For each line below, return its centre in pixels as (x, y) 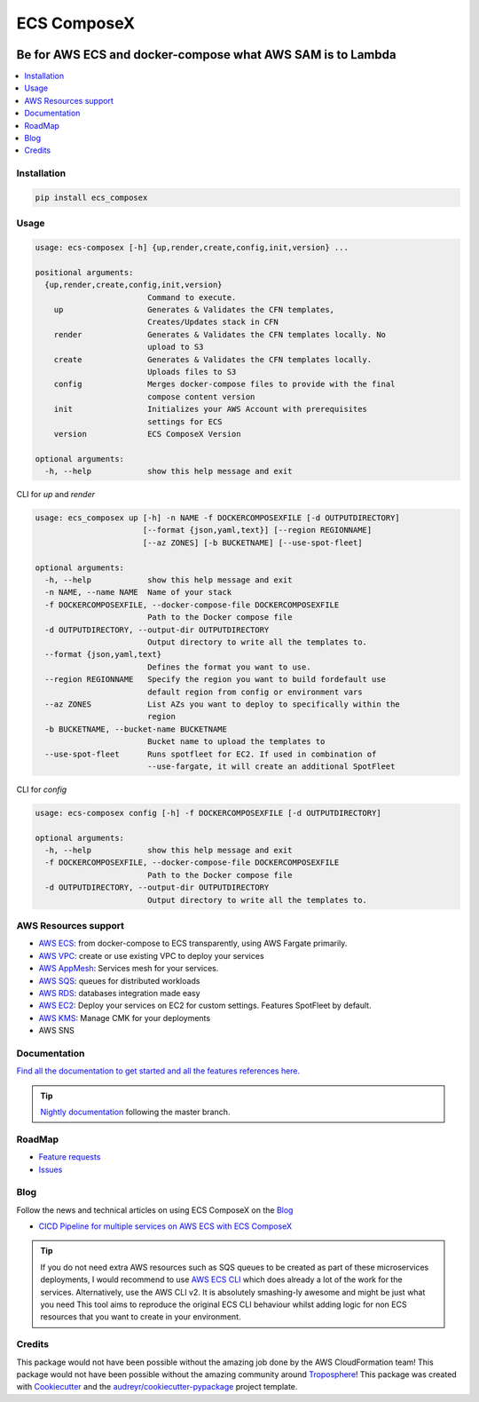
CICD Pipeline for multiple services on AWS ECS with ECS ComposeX (165, 1226)
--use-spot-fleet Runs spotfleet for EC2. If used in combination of (211, 754)
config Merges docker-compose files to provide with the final (224, 384)
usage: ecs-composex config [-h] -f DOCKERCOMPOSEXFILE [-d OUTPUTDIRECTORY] (208, 813)
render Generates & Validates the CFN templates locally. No (220, 334)
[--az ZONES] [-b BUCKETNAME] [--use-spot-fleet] (252, 543)
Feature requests (70, 1157)
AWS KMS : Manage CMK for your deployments (125, 1018)
